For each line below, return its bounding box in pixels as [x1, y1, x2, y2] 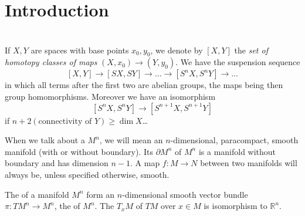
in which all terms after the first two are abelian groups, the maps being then [5, 79, 283, 91]
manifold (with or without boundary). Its [5, 145, 153, 157]
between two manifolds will [200, 157, 297, 169]
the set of [234, 43, 268, 56]
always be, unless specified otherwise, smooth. [5, 168, 170, 180]
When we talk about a [5, 134, 85, 146]
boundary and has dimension [5, 157, 109, 169]
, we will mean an [99, 134, 163, 146]
